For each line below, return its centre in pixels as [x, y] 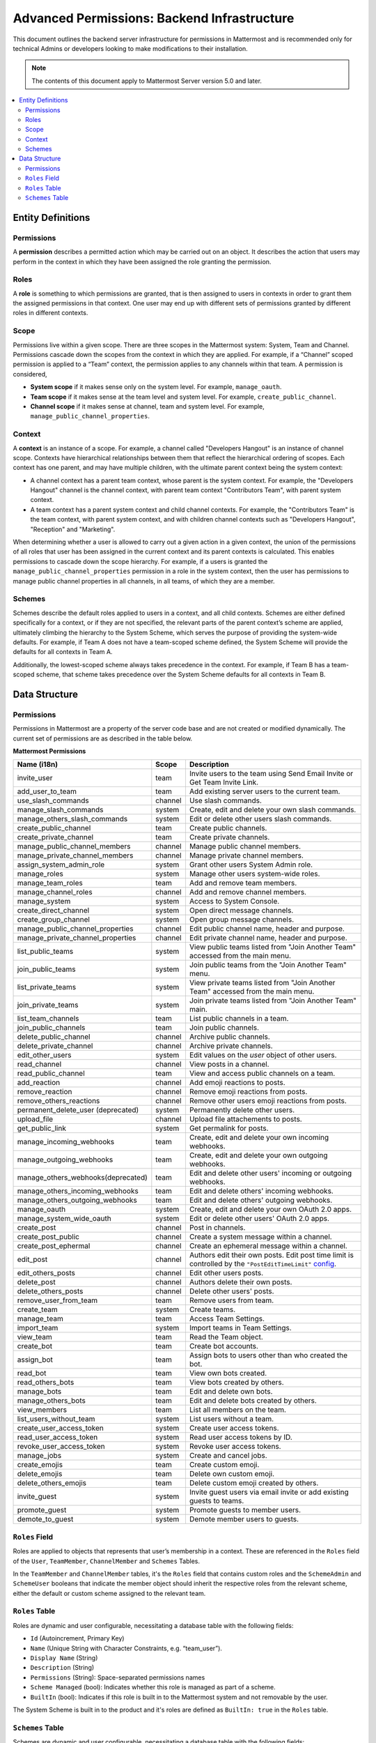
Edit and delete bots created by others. [253, 1401]
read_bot [32, 1373]
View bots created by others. [237, 1383]
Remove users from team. [232, 1300]
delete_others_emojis [52, 1483]
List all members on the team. [238, 1410]
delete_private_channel [55, 1046]
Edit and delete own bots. [231, 1392]
